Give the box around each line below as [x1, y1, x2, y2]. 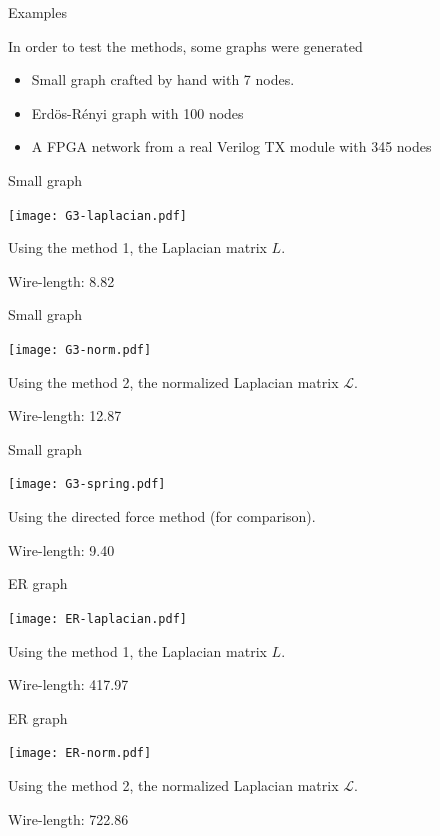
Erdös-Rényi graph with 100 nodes [31, 102, 244, 123]
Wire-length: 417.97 [8, 674, 129, 695]
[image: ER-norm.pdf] [8, 746, 152, 761]
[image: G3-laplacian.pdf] [8, 208, 187, 223]
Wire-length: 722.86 [8, 808, 129, 829]
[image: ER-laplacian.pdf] [8, 611, 187, 626]
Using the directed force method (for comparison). [8, 506, 316, 527]
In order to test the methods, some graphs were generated [8, 35, 363, 56]
